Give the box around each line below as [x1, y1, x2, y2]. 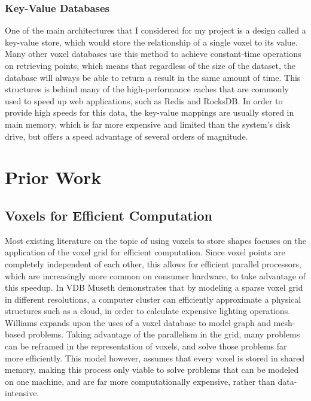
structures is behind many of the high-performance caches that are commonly [5, 83, 289, 95]
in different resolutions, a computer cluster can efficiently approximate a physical [5, 293, 301, 305]
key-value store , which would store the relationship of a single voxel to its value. [5, 35, 298, 48]
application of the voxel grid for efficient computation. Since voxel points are [5, 246, 285, 258]
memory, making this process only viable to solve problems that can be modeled [5, 363, 299, 376]
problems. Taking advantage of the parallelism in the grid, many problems [28, 328, 300, 340]
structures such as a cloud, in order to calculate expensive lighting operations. [5, 304, 291, 317]
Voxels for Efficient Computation [5, 206, 213, 224]
